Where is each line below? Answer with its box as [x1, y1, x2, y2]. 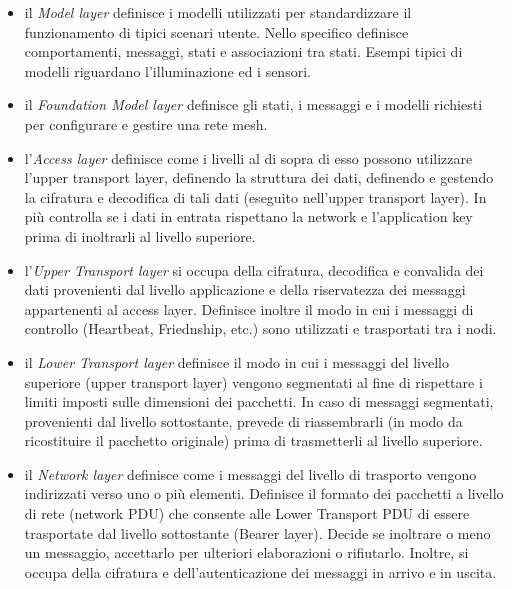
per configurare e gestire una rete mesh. [24, 113, 268, 134]
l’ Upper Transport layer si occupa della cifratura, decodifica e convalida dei [24, 259, 484, 280]
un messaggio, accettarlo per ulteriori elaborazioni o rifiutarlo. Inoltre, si [24, 542, 469, 563]
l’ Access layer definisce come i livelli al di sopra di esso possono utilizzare [24, 147, 473, 168]
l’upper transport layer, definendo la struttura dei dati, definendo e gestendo [24, 167, 494, 188]
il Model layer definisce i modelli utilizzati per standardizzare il [24, 2, 412, 22]
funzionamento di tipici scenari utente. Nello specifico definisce [24, 21, 409, 42]
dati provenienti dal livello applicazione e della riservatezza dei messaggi [24, 279, 466, 300]
